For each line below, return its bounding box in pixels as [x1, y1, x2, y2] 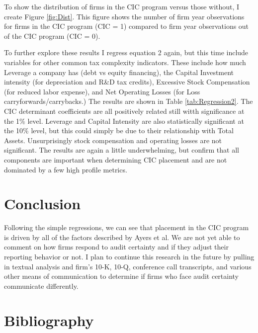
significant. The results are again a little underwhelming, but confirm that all [4, 145, 239, 155]
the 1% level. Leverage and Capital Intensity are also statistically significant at [4, 115, 244, 126]
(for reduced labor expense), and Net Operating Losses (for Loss [4, 86, 200, 96]
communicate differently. [4, 280, 79, 291]
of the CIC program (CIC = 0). [4, 30, 100, 41]
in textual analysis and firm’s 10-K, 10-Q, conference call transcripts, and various [4, 261, 252, 271]
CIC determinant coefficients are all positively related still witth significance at [4, 105, 245, 116]
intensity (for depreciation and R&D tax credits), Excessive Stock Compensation [4, 77, 250, 87]
